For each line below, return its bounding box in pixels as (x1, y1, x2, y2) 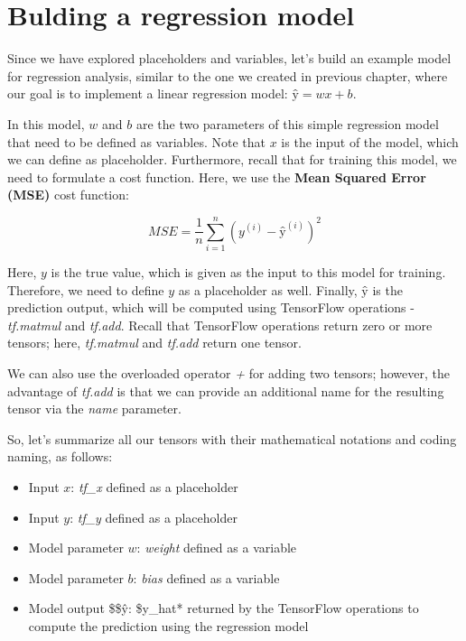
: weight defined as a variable (136, 538, 297, 557)
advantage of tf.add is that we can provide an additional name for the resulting (7, 381, 444, 400)
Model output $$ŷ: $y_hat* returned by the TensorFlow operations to (28, 599, 419, 618)
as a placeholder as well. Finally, (178, 280, 358, 299)
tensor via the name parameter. (7, 399, 182, 418)
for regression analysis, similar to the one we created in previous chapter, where (7, 66, 448, 85)
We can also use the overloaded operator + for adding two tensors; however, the (7, 363, 450, 382)
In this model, (7, 114, 85, 133)
